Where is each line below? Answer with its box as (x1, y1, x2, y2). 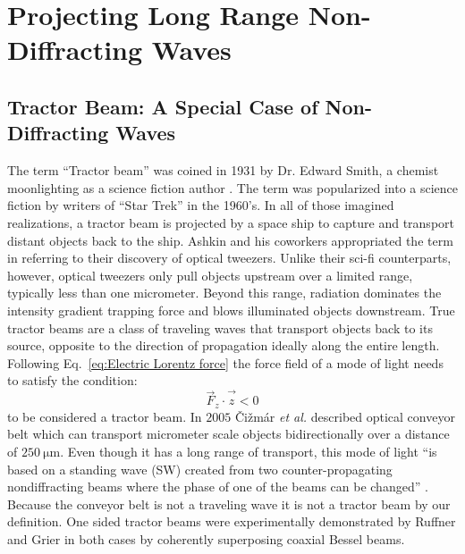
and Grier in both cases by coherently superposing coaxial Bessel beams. (7, 529, 405, 548)
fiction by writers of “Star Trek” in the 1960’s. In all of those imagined (7, 196, 394, 214)
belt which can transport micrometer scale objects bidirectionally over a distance (7, 424, 450, 443)
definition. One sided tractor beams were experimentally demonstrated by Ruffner (7, 512, 456, 531)
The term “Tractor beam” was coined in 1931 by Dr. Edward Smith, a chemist (7, 161, 439, 180)
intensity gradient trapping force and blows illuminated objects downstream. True (7, 300, 455, 319)
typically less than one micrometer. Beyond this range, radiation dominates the (7, 283, 442, 302)
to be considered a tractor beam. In (7, 407, 202, 425)
